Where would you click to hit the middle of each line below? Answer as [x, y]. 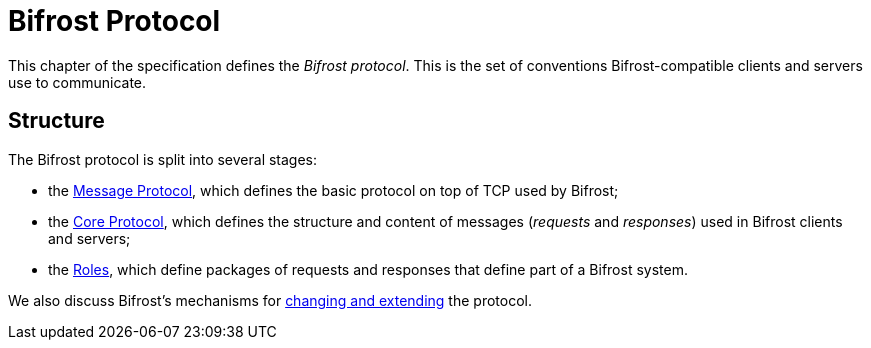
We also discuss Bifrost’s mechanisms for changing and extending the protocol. [270, 300]
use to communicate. [77, 82]
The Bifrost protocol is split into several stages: [163, 159]
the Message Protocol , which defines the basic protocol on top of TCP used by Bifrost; [333, 190]
